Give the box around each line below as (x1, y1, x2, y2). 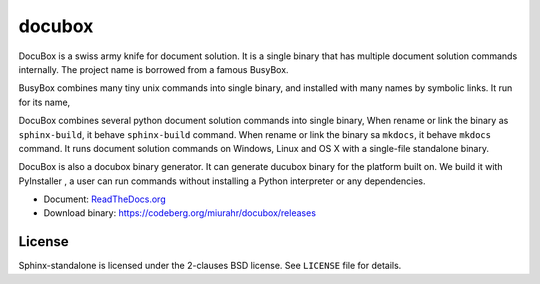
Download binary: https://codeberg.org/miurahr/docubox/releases (43, 207, 317, 219)
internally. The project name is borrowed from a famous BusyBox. (18, 63, 289, 75)
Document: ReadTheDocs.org (43, 193, 166, 205)
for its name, (18, 96, 71, 108)
